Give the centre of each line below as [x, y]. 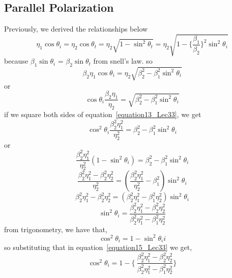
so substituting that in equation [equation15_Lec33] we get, [98, 247]
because [16, 61]
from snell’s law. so [123, 61]
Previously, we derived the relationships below [76, 29]
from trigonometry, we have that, [56, 229]
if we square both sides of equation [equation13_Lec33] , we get [103, 114]
